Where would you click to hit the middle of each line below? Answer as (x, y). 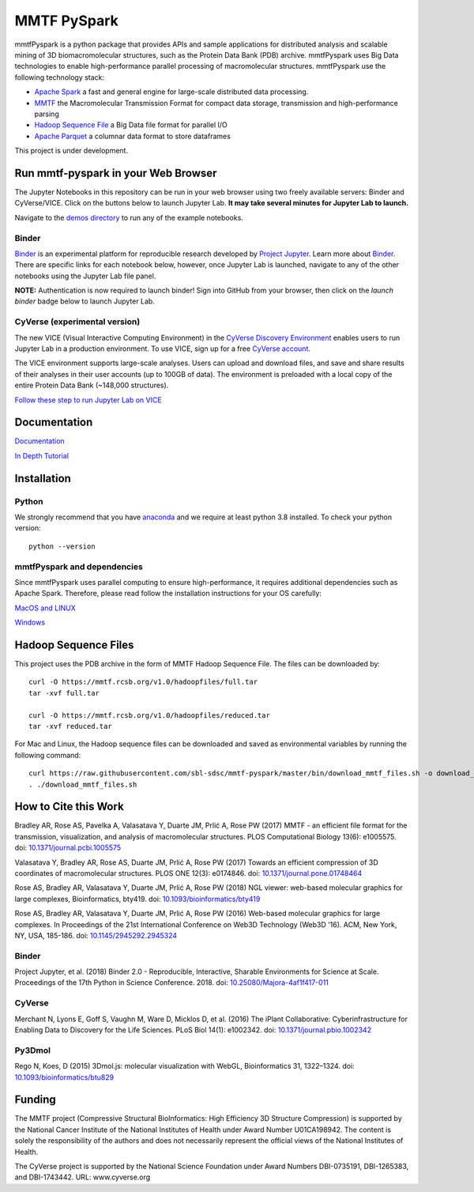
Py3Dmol (33, 1050)
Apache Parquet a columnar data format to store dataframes (132, 136)
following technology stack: (60, 77)
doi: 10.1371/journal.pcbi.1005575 (68, 848)
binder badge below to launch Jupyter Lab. (85, 301)
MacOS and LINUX (45, 608)
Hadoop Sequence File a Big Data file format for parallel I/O (131, 125)
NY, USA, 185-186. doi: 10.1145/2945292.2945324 (96, 935)
